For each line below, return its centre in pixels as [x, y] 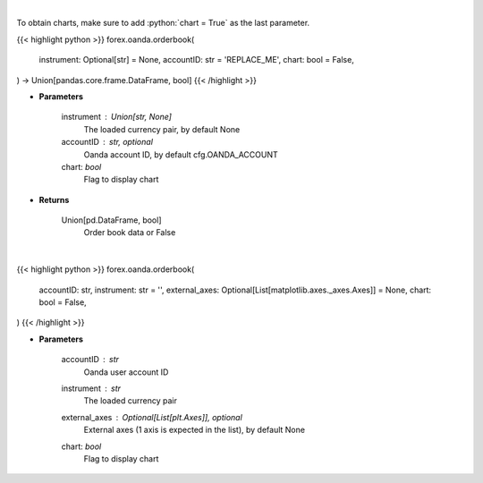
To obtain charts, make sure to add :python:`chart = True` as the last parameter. [163, 23]
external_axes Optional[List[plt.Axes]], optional [152, 417]
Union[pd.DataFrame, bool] [111, 220]
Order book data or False [130, 233]
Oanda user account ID [126, 372]
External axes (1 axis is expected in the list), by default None [195, 430]
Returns [54, 199]
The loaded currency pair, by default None [162, 129]
